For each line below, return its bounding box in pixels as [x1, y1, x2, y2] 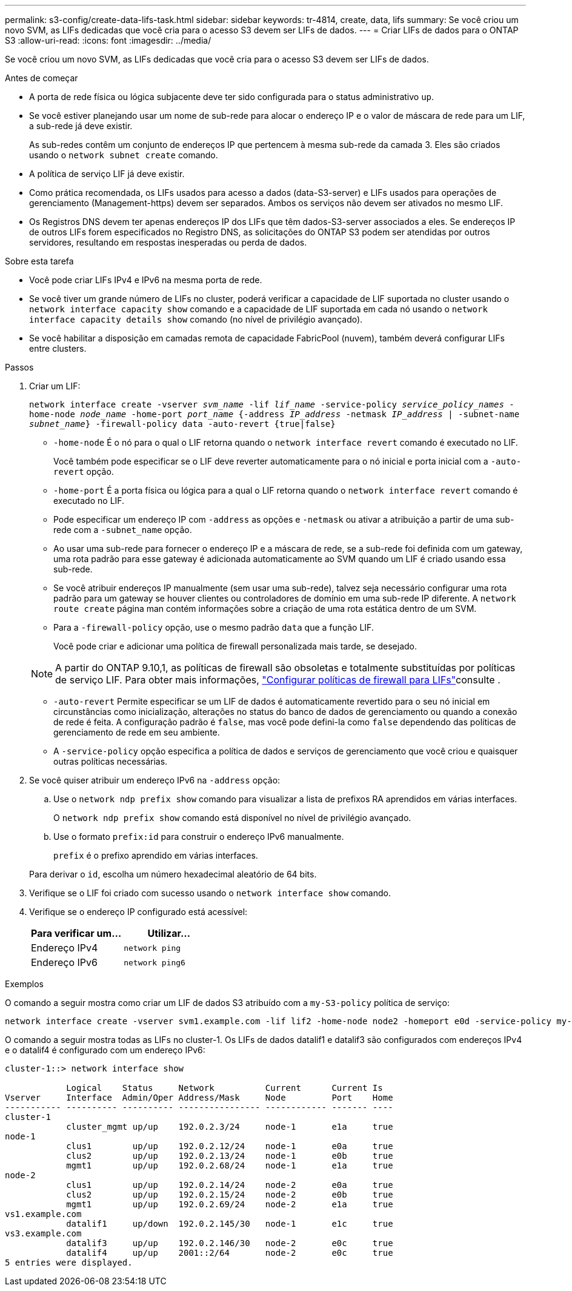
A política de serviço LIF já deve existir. [29, 169, 185, 179]
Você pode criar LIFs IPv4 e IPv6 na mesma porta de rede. [29, 275, 262, 285]
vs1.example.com [5, 1209, 82, 1219]
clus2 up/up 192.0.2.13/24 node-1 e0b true [66, 1151, 393, 1161]
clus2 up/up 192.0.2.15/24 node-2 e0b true [66, 1190, 393, 1199]
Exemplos [5, 979, 44, 989]
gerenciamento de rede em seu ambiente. [53, 727, 220, 737]
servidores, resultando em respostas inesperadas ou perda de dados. [29, 237, 307, 247]
